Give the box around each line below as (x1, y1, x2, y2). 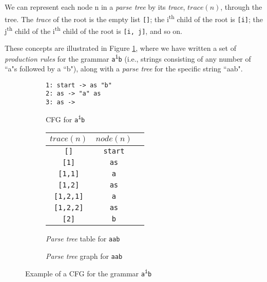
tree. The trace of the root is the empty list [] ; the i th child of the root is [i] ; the (5, 12, 263, 24)
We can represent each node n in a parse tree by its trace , (5, 2, 185, 12)
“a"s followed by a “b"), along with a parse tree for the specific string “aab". (5, 63, 243, 74)
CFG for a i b (46, 114, 85, 124)
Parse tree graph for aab (46, 250, 123, 261)
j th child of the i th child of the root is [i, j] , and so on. (5, 24, 182, 36)
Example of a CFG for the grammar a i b (25, 268, 152, 278)
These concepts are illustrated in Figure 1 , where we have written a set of (5, 43, 236, 53)
